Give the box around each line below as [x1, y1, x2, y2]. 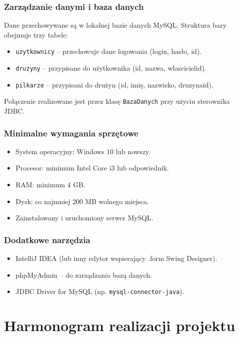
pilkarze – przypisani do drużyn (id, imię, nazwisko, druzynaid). [15, 79, 213, 89]
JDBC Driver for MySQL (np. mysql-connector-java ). [15, 286, 184, 296]
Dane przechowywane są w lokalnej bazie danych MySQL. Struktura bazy [4, 20, 227, 30]
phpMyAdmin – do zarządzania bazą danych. [15, 269, 152, 280]
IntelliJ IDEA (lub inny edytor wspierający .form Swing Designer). [15, 253, 217, 263]
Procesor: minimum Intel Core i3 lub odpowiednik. [15, 163, 169, 173]
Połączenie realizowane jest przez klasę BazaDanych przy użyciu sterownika [4, 96, 230, 106]
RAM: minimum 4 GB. [15, 179, 86, 190]
